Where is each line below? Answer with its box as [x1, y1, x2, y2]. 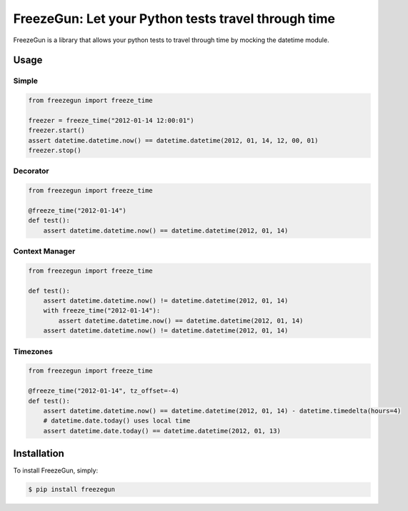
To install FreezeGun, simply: [13, 466, 99, 475]
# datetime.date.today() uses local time [43, 417, 191, 425]
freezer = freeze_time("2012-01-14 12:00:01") [28, 116, 194, 124]
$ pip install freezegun [28, 485, 116, 494]
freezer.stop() [28, 146, 81, 155]
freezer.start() [28, 126, 86, 135]
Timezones [13, 346, 53, 356]
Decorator [13, 166, 49, 176]
